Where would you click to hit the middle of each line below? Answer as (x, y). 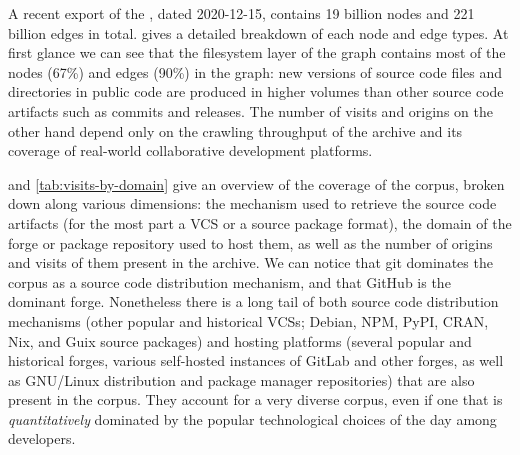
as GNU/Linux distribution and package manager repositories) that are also (241, 379)
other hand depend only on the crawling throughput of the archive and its (235, 130)
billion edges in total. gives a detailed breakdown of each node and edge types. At (258, 32)
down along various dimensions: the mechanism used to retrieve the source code (252, 203)
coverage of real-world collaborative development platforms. (190, 150)
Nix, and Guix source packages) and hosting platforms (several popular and (240, 340)
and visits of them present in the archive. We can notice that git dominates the (250, 262)
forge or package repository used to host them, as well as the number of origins (250, 242)
